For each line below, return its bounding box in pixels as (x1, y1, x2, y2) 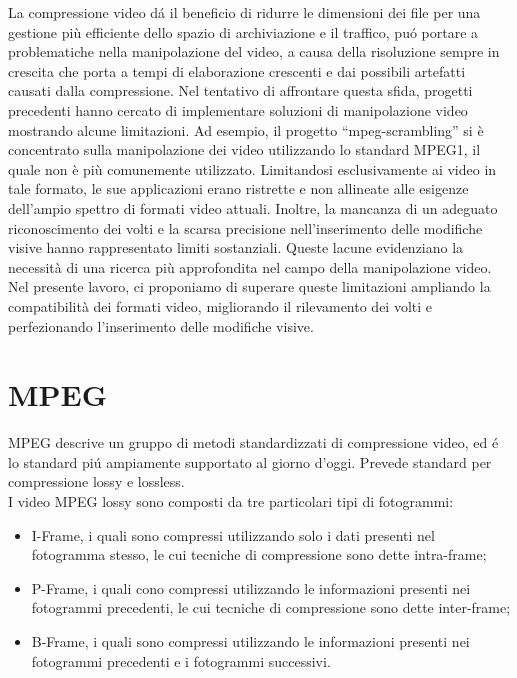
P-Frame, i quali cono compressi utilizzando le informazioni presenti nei (31, 577, 471, 598)
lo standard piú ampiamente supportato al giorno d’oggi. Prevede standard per (8, 451, 492, 472)
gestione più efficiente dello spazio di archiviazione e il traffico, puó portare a (8, 21, 479, 42)
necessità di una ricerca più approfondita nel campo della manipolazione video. (8, 256, 492, 277)
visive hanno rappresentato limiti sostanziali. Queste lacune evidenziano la (8, 237, 464, 258)
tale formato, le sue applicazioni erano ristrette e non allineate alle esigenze (8, 178, 469, 199)
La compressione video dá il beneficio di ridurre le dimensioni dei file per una (8, 2, 481, 22)
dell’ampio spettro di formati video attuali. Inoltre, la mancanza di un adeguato (8, 197, 498, 218)
